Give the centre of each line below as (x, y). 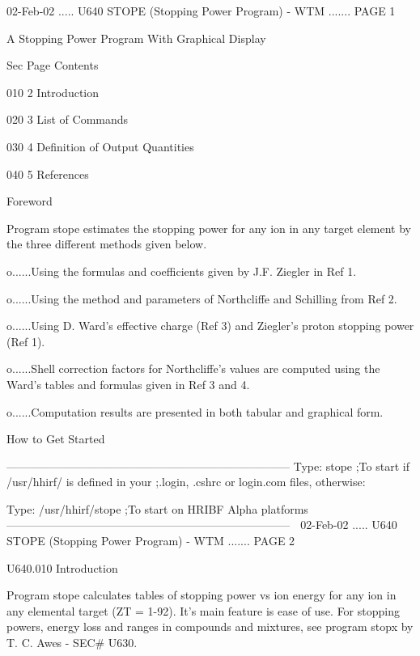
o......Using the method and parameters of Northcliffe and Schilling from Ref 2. (202, 298)
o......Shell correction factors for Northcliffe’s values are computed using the (193, 368)
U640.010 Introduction (62, 567)
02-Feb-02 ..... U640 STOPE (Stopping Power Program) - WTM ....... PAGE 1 (201, 11)
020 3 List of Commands (68, 119)
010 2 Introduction (53, 92)
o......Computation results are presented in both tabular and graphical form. (195, 411)
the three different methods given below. (107, 244)
